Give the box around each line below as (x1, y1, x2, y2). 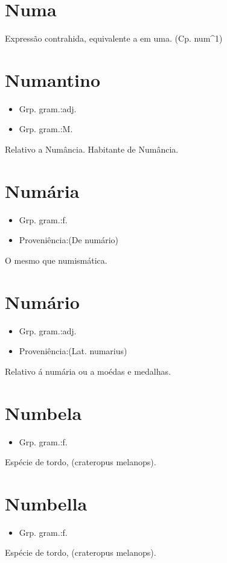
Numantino (5, 67, 101, 92)
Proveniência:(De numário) (19, 234, 119, 246)
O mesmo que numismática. (5, 253, 107, 266)
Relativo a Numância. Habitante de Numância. (5, 143, 179, 156)
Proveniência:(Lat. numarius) (19, 345, 127, 357)
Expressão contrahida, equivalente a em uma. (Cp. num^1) (5, 32, 223, 45)
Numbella (5, 491, 88, 515)
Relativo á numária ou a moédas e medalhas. (5, 364, 171, 377)
